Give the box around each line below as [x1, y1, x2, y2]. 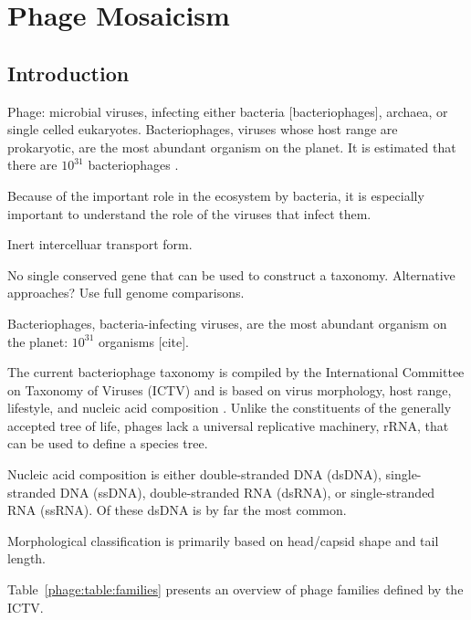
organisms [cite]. [99, 331, 190, 351]
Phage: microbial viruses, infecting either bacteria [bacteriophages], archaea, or [7, 101, 448, 121]
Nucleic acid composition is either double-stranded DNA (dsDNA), [7, 465, 382, 484]
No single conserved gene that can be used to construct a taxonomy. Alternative [7, 265, 455, 284]
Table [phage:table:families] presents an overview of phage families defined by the [7, 580, 464, 599]
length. [7, 549, 47, 568]
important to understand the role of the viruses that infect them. [7, 204, 372, 223]
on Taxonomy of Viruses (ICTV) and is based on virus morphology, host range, [7, 380, 452, 399]
